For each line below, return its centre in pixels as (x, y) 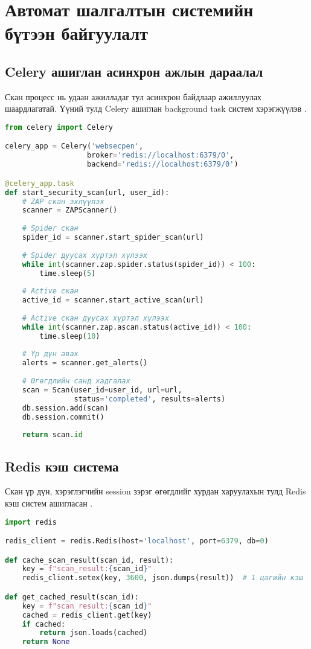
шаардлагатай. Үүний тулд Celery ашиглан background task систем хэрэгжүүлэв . (156, 108)
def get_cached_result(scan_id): (72, 597)
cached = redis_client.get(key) (87, 615)
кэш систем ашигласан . (49, 503)
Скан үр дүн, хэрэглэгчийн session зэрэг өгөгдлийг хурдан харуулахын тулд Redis (155, 491)
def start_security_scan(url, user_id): (87, 192)
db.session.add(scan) (65, 408)
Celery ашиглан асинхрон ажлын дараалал (134, 71)
